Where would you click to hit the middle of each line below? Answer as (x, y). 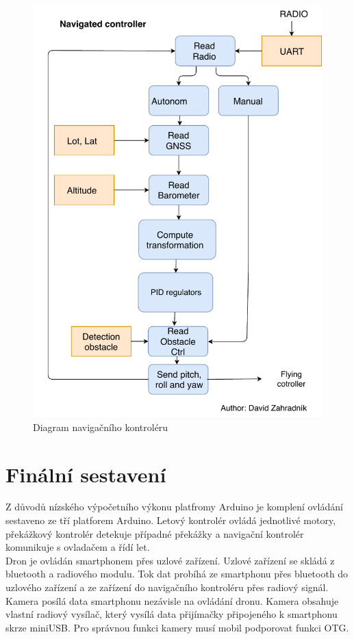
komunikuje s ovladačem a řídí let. (78, 547)
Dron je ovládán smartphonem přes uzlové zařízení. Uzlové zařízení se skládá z (170, 560)
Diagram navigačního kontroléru (101, 427)
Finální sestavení (86, 474)
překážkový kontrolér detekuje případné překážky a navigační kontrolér (155, 533)
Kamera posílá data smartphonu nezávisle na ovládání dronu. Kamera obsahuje (172, 600)
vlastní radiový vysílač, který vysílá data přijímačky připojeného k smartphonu (172, 614)
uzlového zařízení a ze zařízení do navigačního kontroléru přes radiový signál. (167, 587)
